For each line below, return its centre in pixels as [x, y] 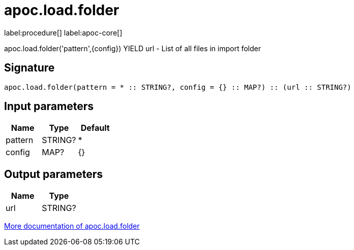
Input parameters [49, 106]
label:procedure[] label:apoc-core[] [63, 32]
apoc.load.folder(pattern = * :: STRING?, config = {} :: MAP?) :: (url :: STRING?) [178, 87]
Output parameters [53, 174]
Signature [29, 68]
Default [95, 128]
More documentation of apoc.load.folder [72, 226]
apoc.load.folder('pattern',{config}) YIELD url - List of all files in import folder [133, 48]
